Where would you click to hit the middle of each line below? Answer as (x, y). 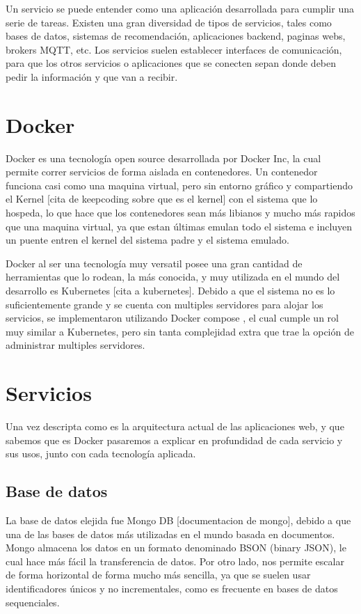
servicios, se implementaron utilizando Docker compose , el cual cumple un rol (172, 318)
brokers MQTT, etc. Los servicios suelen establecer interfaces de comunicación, (174, 49)
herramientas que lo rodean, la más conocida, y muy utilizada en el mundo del (173, 277)
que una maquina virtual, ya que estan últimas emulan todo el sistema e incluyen (179, 226)
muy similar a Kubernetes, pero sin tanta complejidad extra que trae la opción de (180, 331)
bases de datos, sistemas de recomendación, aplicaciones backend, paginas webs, (176, 36)
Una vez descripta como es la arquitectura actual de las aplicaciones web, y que (175, 426)
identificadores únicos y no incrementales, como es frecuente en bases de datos (172, 589)
